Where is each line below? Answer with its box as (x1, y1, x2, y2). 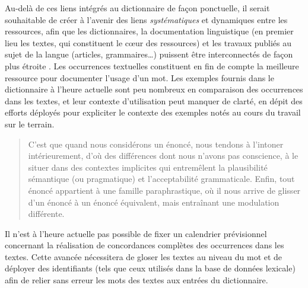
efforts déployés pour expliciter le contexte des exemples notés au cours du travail (5, 106, 301, 119)
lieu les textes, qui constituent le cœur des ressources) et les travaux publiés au (5, 36, 292, 49)
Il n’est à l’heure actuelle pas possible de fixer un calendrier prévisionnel (5, 227, 267, 239)
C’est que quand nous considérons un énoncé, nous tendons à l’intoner (28, 137, 284, 150)
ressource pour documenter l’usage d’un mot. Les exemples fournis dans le (5, 71, 274, 84)
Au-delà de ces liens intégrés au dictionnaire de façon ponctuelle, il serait (5, 2, 270, 14)
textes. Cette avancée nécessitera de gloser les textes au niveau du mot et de (5, 250, 282, 263)
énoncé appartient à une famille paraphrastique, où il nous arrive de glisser (28, 184, 301, 196)
